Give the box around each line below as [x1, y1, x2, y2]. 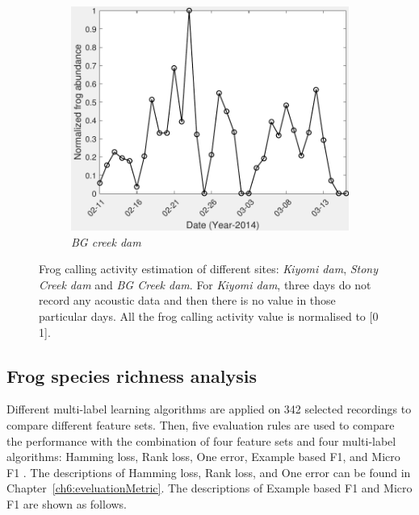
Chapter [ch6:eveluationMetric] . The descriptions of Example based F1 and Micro [6, 480, 413, 496]
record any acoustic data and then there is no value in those [39, 292, 336, 309]
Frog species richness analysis [6, 363, 257, 388]
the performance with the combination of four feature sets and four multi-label [6, 432, 396, 449]
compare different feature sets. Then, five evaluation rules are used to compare [6, 416, 395, 433]
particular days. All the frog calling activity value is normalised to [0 [39, 307, 379, 324]
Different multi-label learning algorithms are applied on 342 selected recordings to [6, 401, 412, 417]
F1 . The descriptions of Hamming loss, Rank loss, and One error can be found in [6, 463, 411, 480]
